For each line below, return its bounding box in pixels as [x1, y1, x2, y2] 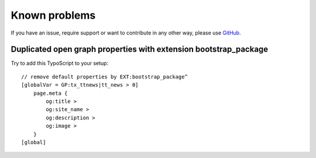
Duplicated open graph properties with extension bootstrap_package [11, 44, 269, 54]
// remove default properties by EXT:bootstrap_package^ [21, 73, 188, 80]
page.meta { [33, 90, 68, 97]
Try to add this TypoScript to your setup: [11, 60, 108, 67]
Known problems [11, 9, 96, 22]
